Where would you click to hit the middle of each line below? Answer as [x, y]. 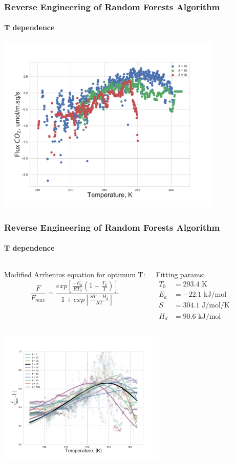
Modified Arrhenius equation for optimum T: [75, 274]
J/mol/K [216, 306]
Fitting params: [180, 274]
